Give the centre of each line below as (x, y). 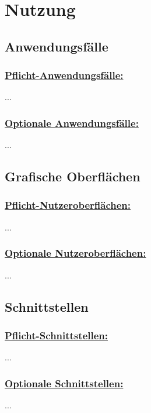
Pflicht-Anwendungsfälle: (64, 75)
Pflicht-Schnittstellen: (57, 335)
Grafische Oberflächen (73, 176)
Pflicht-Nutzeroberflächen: (68, 205)
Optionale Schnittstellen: (64, 383)
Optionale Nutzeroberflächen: (75, 253)
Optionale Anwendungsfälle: (72, 123)
